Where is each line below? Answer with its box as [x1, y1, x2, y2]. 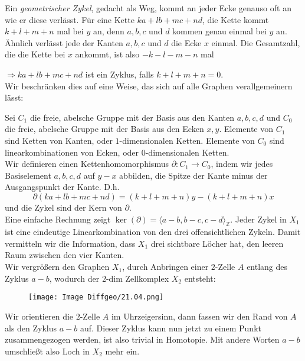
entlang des [247, 260, 288, 273]
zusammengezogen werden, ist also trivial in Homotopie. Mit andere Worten [5, 333, 280, 346]
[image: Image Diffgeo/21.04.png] [28, 293, 164, 302]
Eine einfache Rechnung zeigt [5, 212, 111, 225]
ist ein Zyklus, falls [85, 67, 154, 80]
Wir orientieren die [5, 310, 74, 322]
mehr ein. [105, 344, 140, 357]
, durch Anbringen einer [122, 260, 209, 273]
